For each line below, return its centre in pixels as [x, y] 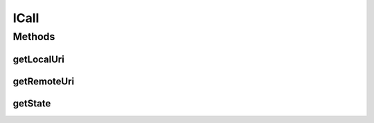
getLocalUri [39, 59]
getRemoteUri [44, 81]
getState [32, 103]
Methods [34, 37]
